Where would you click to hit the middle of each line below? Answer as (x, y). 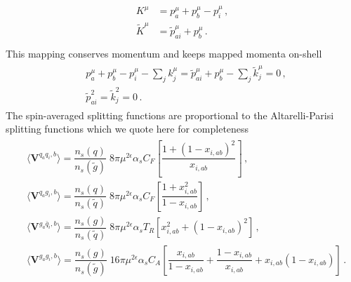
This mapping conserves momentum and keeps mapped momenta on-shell (164, 53)
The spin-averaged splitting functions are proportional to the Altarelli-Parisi (170, 115)
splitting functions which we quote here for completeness (127, 129)
